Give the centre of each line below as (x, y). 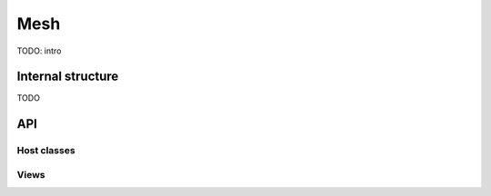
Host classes (46, 151)
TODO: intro (39, 51)
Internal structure (68, 77)
